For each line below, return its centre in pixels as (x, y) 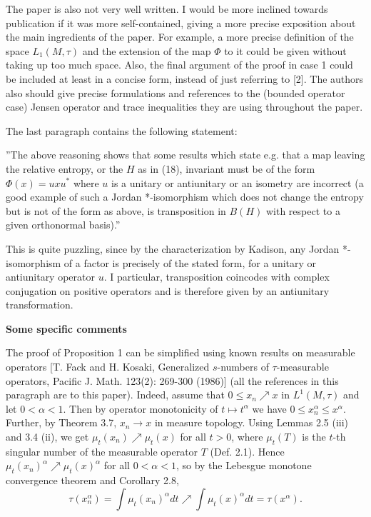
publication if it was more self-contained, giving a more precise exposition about (181, 22)
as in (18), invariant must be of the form (227, 168)
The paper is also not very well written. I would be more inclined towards (167, 9)
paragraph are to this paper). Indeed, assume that (115, 395)
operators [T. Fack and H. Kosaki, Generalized (108, 367)
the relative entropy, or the (65, 168)
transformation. (40, 305)
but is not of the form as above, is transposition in (116, 210)
